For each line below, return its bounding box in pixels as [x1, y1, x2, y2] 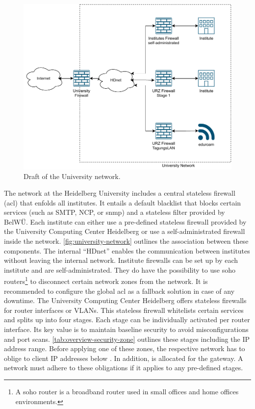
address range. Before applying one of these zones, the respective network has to [4, 343, 245, 354]
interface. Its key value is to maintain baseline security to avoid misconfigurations [4, 324, 249, 334]
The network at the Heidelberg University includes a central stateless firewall [4, 188, 235, 198]
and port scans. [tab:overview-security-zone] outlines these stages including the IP [4, 333, 250, 344]
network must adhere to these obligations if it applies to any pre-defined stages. [4, 362, 243, 373]
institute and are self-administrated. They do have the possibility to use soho [4, 264, 235, 275]
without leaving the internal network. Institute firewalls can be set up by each [4, 255, 238, 265]
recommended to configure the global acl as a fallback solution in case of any [4, 285, 235, 296]
